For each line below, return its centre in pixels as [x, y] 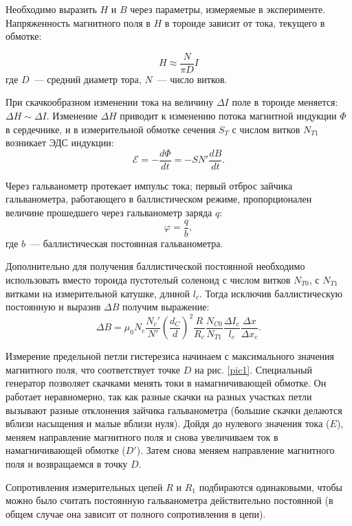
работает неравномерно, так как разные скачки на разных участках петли [159, 396]
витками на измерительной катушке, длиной [98, 293]
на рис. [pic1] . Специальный [253, 369]
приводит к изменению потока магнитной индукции [228, 116]
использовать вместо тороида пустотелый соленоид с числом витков [148, 279]
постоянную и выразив [53, 307]
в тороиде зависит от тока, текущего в [245, 22]
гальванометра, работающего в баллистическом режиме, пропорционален [159, 199]
